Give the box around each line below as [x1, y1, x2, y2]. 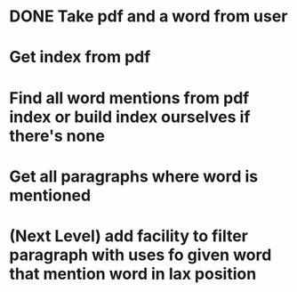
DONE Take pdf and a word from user [9, 6, 288, 27]
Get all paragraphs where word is [9, 166, 259, 186]
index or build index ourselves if [9, 107, 251, 126]
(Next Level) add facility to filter [9, 225, 249, 246]
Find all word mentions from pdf [9, 87, 250, 108]
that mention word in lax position [9, 264, 257, 284]
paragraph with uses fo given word [9, 245, 272, 264]
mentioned [9, 185, 92, 206]
